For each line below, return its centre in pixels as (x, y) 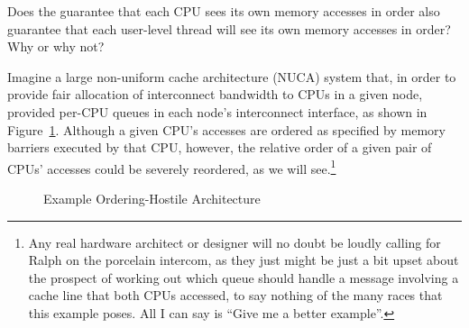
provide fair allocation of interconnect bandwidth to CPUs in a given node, (215, 94)
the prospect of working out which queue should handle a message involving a (244, 277)
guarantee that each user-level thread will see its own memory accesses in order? (229, 28)
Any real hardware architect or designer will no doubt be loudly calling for (234, 242)
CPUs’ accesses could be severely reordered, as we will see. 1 (172, 167)
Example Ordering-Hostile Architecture (152, 198)
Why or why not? (56, 46)
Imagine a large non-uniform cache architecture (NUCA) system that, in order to (232, 76)
